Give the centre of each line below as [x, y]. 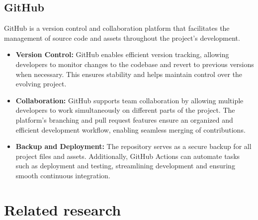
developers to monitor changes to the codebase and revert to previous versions [135, 64]
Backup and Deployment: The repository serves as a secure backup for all [133, 146]
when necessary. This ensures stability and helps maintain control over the [129, 74]
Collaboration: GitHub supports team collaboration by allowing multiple [129, 100]
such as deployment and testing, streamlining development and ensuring [125, 166]
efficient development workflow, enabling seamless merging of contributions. [130, 129]
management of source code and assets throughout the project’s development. [122, 37]
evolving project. [41, 84]
